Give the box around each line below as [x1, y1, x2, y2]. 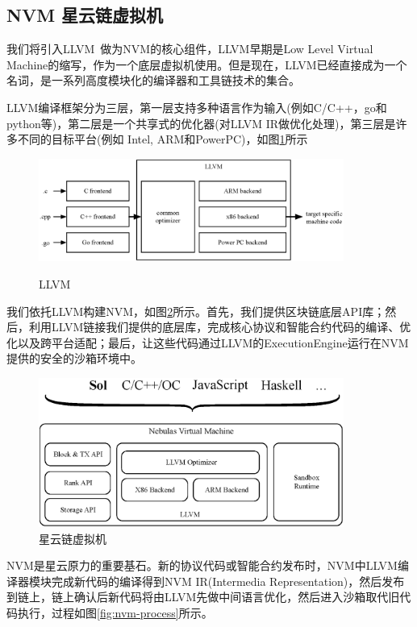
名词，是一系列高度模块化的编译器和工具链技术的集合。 [6, 72, 300, 89]
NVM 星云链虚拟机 [6, 2, 164, 27]
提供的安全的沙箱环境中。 [6, 350, 142, 367]
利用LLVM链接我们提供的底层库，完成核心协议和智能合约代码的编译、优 [28, 318, 411, 335]
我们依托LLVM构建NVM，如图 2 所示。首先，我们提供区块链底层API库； [6, 302, 386, 319]
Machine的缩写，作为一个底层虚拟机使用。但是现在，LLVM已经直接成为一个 [6, 56, 407, 73]
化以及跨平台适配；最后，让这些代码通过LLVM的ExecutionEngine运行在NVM [6, 334, 409, 351]
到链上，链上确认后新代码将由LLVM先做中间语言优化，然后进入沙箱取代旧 [6, 588, 400, 605]
